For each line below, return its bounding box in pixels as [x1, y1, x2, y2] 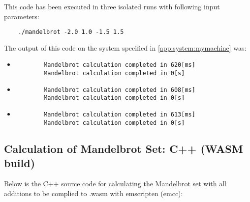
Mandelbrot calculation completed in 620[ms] [44, 61, 195, 69]
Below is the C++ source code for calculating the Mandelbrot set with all [4, 178, 227, 188]
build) [4, 155, 35, 171]
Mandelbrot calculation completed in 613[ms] [44, 111, 195, 118]
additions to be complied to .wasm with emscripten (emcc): [4, 188, 183, 198]
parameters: [4, 11, 39, 21]
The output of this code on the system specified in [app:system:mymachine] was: [4, 42, 247, 53]
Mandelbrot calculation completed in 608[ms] [44, 86, 195, 93]
